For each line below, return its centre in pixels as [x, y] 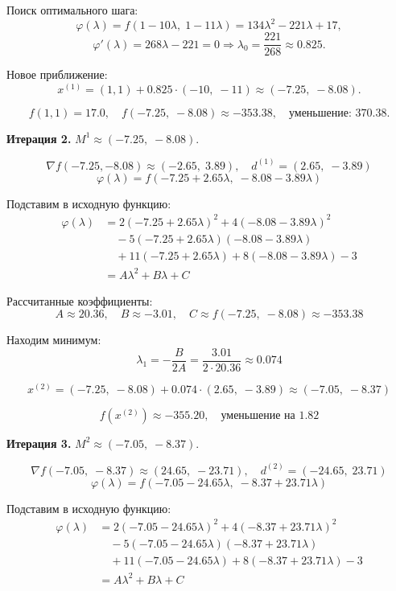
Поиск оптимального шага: [72, 10]
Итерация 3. [39, 443]
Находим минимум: [54, 340]
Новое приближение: [57, 74]
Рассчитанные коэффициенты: [80, 300]
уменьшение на [258, 415]
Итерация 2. [39, 138]
